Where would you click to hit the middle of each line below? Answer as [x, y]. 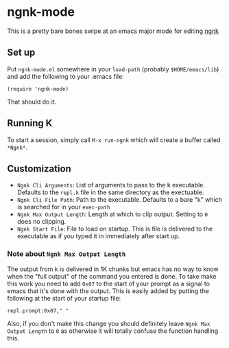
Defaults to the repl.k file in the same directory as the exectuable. [110, 192]
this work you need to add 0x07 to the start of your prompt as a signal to [109, 283]
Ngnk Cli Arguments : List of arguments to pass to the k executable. [111, 185]
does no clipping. [41, 222]
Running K [30, 123]
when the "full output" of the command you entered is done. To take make [112, 276]
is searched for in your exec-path [63, 207]
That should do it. [32, 102]
